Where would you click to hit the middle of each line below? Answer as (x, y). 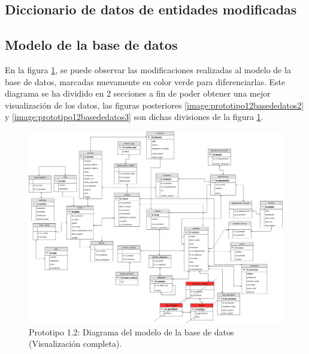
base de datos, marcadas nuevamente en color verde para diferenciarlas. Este (145, 81)
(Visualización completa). (75, 343)
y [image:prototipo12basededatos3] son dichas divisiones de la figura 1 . (134, 117)
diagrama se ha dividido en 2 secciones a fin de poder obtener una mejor (138, 93)
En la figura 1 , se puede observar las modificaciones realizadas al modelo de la (148, 69)
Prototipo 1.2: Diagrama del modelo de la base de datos (131, 331)
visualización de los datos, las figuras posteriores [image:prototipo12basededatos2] (154, 105)
